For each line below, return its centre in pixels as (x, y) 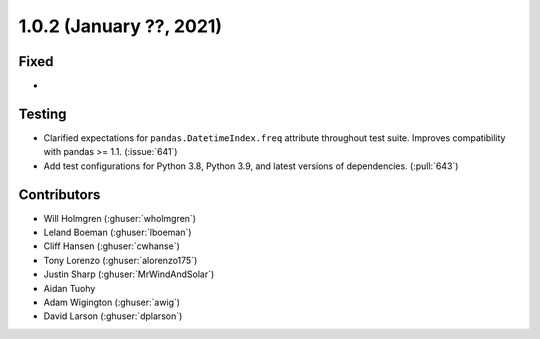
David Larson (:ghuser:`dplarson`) (113, 316)
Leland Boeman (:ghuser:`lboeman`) (117, 232)
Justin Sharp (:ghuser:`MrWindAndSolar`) (129, 274)
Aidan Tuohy (69, 288)
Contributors (59, 194)
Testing (42, 113)
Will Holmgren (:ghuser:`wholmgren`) (120, 218)
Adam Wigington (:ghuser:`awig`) (111, 302)
